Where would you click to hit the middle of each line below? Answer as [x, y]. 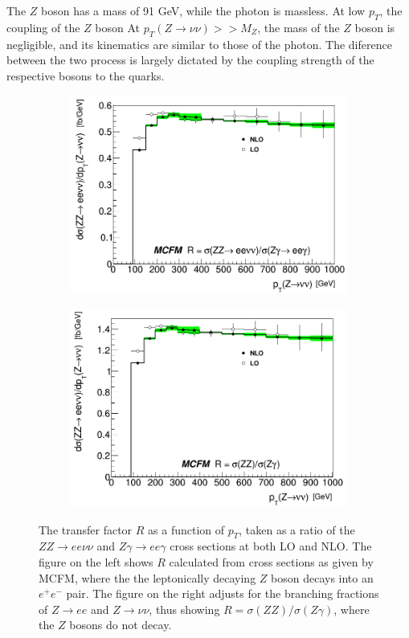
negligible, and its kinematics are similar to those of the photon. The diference [199, 44]
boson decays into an [322, 577]
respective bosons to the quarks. [86, 75]
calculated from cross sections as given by [271, 561]
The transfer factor [86, 529]
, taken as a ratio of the [297, 529]
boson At [117, 27]
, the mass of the [299, 27]
